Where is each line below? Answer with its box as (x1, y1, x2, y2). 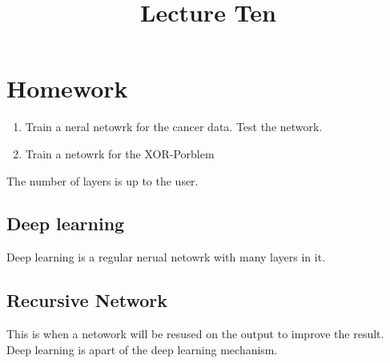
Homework (6, 72, 128, 105)
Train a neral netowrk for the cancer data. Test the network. (25, 118, 323, 135)
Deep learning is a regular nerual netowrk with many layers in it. (6, 249, 326, 265)
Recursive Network (6, 288, 167, 313)
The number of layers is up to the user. (6, 172, 199, 189)
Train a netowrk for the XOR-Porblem (25, 145, 215, 162)
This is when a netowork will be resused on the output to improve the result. (6, 325, 384, 342)
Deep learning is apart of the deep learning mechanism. (6, 341, 278, 357)
